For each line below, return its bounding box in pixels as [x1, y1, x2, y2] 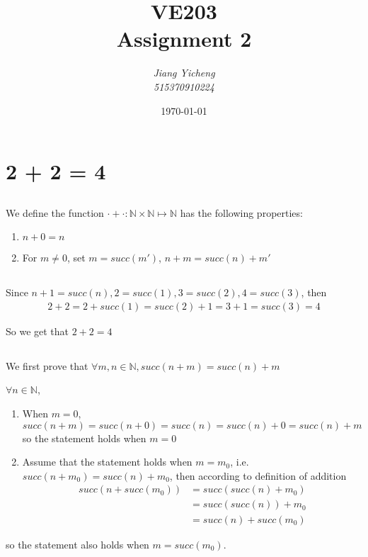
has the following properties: [180, 205, 303, 220]
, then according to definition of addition [169, 468, 347, 483]
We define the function [6, 205, 104, 220]
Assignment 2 [116, 24, 252, 53]
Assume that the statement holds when [22, 454, 192, 469]
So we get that [6, 323, 69, 338]
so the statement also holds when [6, 536, 149, 551]
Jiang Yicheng [153, 65, 215, 80]
